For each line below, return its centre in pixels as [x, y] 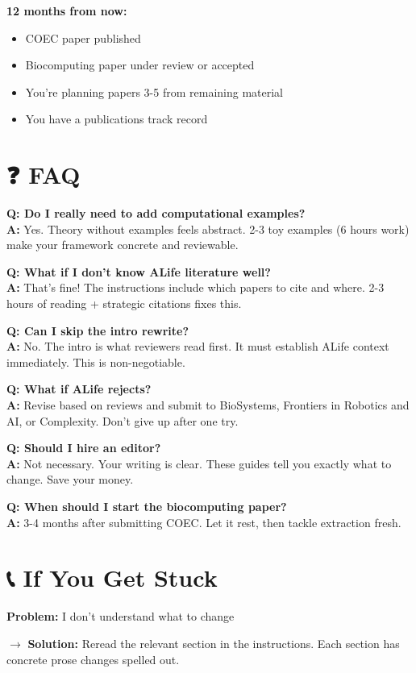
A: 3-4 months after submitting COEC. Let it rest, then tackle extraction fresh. [204, 522]
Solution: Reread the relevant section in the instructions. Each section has [214, 643]
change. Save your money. [70, 479]
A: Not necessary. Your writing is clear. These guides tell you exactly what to [199, 463]
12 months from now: [67, 10]
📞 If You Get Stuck [112, 577]
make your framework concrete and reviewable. [123, 245]
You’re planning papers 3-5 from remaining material [154, 91]
